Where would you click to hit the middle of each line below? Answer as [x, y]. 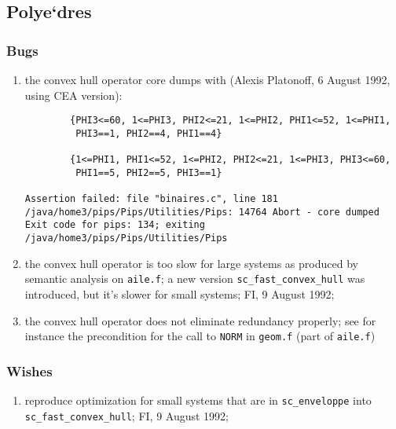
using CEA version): [73, 95]
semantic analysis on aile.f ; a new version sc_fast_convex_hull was [195, 279]
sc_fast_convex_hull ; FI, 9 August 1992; [126, 415]
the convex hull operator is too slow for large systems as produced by [191, 263]
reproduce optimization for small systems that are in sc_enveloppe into [198, 400]
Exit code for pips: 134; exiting [115, 225]
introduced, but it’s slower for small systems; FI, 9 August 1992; [180, 294]
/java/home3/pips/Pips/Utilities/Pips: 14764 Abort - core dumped [202, 212]
